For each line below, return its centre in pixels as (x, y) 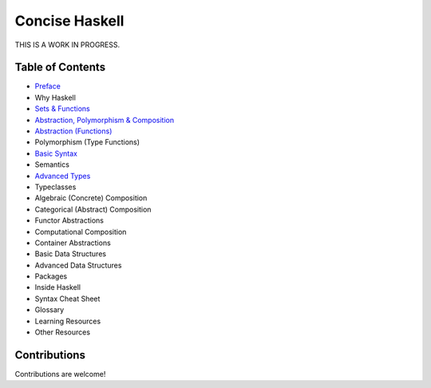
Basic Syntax (56, 153)
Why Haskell (55, 97)
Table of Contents (60, 67)
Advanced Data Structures (78, 265)
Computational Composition (81, 232)
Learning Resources (68, 321)
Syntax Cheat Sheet (67, 299)
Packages (51, 276)
